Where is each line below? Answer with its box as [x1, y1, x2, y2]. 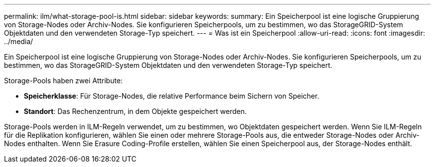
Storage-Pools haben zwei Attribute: [4, 76, 123, 85]
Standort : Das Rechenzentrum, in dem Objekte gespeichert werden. [24, 107, 247, 115]
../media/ [4, 37, 33, 46]
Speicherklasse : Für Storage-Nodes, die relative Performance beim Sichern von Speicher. [24, 92, 319, 100]
